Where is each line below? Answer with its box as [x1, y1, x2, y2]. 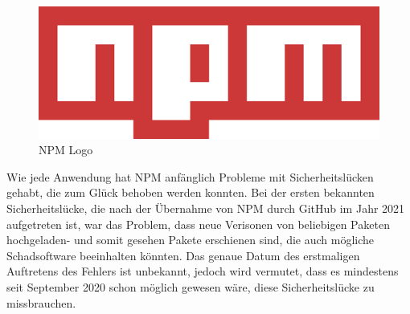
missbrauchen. [6, 294, 76, 311]
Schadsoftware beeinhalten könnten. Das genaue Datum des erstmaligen [6, 247, 360, 263]
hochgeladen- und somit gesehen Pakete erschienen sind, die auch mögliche [6, 231, 375, 248]
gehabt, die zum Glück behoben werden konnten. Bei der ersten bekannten [6, 184, 375, 201]
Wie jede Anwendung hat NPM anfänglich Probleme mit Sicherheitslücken [6, 168, 374, 185]
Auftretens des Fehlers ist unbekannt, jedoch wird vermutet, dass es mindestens [6, 263, 399, 279]
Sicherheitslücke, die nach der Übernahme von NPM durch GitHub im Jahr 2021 [6, 200, 405, 217]
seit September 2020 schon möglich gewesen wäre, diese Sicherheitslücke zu [6, 279, 375, 296]
